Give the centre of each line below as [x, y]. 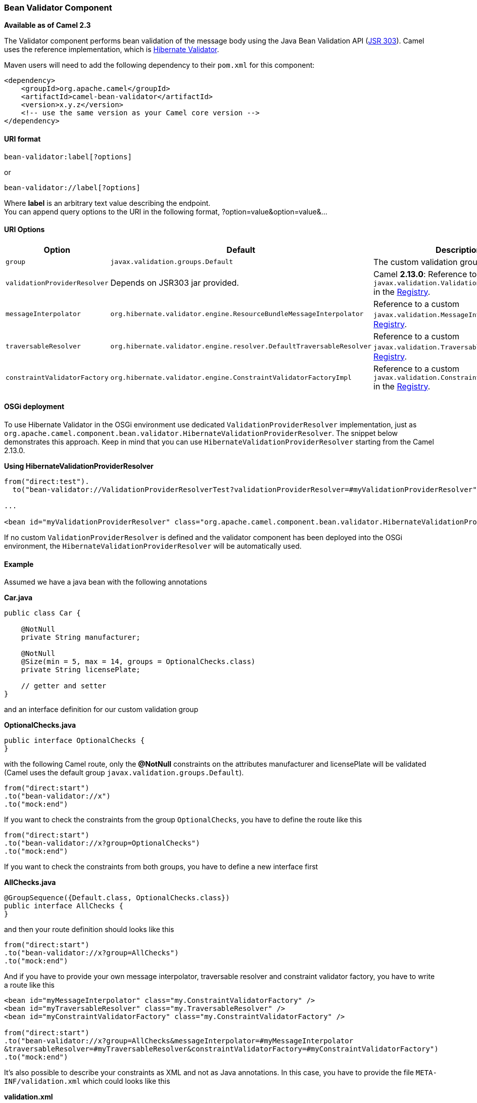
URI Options [25, 230]
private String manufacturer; [81, 637]
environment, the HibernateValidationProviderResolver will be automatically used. [153, 546]
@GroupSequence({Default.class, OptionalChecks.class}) [117, 898]
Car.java [18, 598]
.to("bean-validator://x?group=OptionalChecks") [102, 843]
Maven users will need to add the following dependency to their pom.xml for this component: [159, 65]
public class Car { [42, 613]
